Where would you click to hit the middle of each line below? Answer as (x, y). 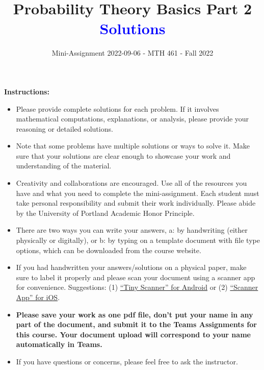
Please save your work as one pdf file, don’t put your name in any (135, 314)
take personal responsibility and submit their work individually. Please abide (136, 203)
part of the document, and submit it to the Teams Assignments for (136, 324)
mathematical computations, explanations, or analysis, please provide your (133, 119)
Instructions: (27, 91)
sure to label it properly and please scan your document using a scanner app (136, 277)
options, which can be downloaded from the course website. (109, 250)
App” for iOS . (38, 297)
